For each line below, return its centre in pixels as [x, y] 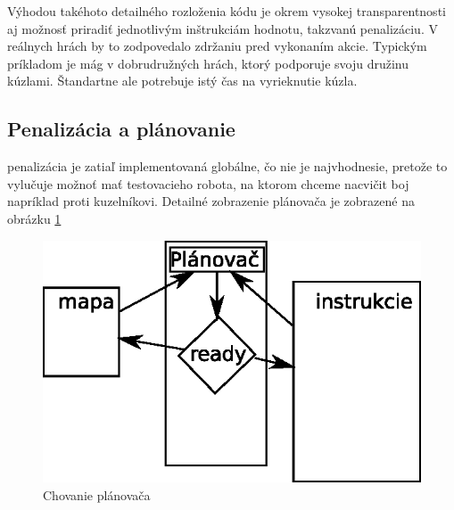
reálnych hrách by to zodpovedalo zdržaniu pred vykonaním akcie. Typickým [217, 46]
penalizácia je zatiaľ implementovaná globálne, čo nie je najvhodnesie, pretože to [227, 166]
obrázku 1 [34, 218]
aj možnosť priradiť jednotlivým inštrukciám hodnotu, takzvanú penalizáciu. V [223, 28]
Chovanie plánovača [97, 494]
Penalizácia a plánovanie [121, 129]
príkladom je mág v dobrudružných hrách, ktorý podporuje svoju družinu [208, 63]
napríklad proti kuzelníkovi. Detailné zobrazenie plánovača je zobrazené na [211, 201]
